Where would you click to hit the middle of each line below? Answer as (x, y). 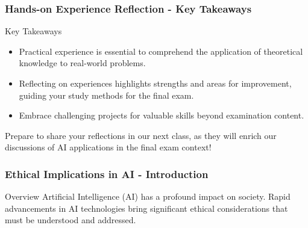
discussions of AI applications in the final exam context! (108, 147)
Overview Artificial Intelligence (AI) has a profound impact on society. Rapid (148, 196)
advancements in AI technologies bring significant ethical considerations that (146, 208)
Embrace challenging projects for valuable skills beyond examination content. (162, 115)
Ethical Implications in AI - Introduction (107, 174)
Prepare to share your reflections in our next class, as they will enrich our (141, 135)
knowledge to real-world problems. (82, 63)
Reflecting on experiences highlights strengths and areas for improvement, (155, 83)
